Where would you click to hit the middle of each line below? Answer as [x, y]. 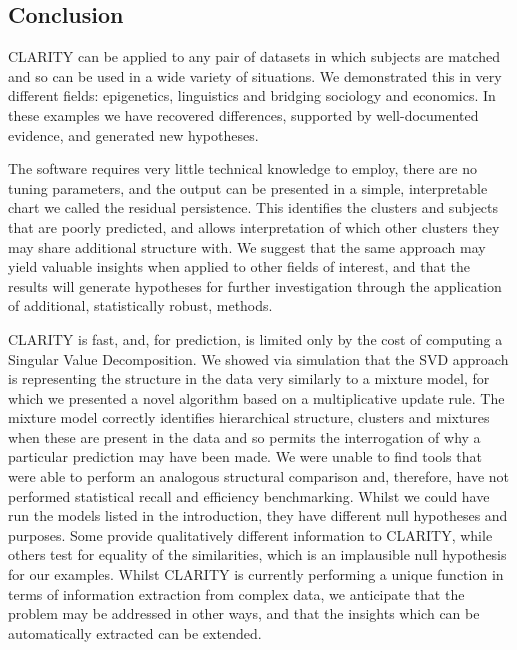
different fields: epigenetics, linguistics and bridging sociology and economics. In [252, 95]
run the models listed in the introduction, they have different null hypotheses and [258, 515]
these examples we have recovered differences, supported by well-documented [243, 114]
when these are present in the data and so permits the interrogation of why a [244, 436]
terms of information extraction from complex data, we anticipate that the [236, 593]
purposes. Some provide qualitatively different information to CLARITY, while [250, 534]
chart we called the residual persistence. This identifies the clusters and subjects [253, 207]
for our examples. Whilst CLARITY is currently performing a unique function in [256, 574]
